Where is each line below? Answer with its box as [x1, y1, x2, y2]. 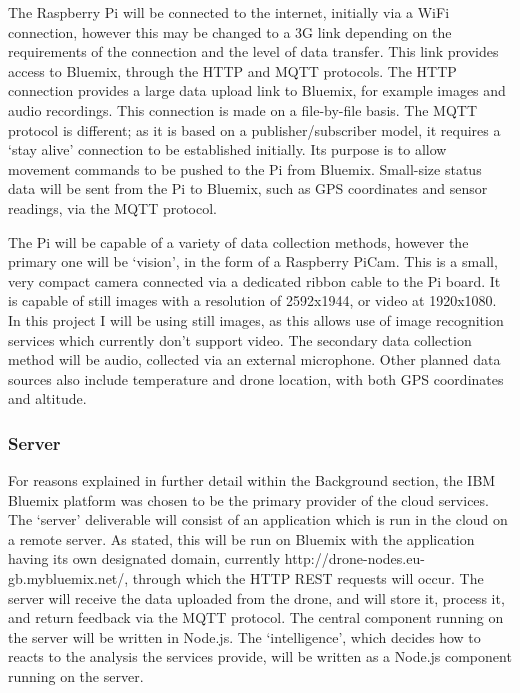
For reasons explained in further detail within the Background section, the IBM [8, 470, 496, 491]
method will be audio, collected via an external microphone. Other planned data [8, 349, 501, 370]
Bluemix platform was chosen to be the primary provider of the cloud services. [8, 489, 489, 510]
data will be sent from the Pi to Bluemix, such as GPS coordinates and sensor [8, 178, 488, 199]
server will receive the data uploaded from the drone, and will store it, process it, [8, 587, 505, 608]
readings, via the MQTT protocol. [8, 197, 218, 218]
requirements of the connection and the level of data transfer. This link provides [8, 41, 499, 62]
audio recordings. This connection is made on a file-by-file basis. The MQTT [8, 99, 478, 120]
